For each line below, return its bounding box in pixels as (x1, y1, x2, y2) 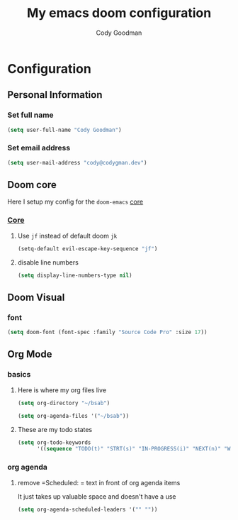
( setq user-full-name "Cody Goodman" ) (7, 126, 122, 133)
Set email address (7, 143, 71, 153)
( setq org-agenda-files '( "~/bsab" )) (17, 412, 130, 419)
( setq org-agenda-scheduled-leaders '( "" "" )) (17, 506, 158, 513)
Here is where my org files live (17, 385, 107, 394)
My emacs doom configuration (26, 5, 212, 21)
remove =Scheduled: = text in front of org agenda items (17, 478, 181, 487)
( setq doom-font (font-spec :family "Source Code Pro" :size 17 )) (7, 328, 208, 336)
